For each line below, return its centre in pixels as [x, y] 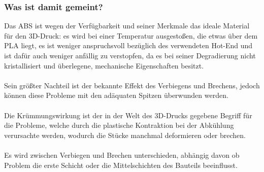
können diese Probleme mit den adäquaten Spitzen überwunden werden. [116, 95]
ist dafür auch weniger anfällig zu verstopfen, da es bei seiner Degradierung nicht [130, 55]
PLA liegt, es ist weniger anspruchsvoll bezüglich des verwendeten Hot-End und [128, 45]
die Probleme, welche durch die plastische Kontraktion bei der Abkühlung [119, 125]
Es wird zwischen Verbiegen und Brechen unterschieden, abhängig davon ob [122, 154]
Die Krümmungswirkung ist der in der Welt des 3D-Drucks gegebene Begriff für [128, 115]
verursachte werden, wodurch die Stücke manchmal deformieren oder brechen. [125, 135]
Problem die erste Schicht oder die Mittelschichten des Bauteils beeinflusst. [121, 165]
